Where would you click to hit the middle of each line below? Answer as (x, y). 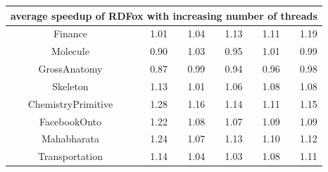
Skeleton (70, 86)
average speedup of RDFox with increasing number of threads (164, 15)
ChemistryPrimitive (70, 103)
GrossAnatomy (70, 69)
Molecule (70, 51)
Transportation (70, 156)
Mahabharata (70, 139)
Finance (70, 33)
